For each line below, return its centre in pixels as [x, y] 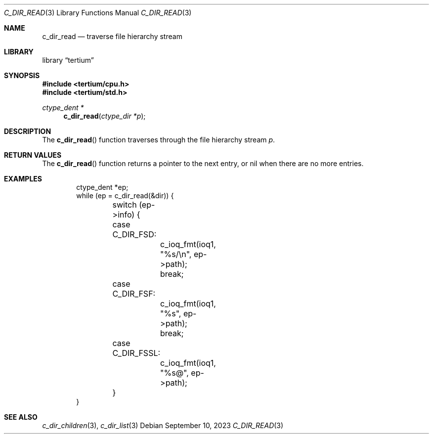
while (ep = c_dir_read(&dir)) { [125, 196]
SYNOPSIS [22, 75]
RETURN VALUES [33, 155]
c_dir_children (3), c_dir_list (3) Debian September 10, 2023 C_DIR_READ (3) [163, 425]
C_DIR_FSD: [134, 234]
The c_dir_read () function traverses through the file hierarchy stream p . [159, 140]
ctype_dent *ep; [102, 187]
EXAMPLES [23, 179]
